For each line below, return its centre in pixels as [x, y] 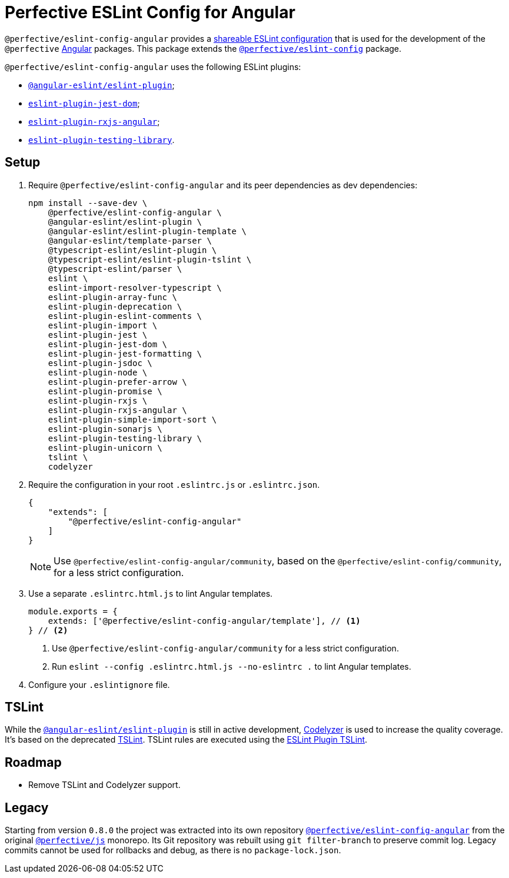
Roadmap [33, 762]
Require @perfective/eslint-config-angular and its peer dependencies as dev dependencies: [223, 185]
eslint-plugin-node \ [98, 372]
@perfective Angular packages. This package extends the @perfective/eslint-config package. [203, 48]
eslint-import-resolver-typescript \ [135, 287]
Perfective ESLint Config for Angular [150, 12]
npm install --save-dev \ [88, 203]
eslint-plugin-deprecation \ [115, 306]
